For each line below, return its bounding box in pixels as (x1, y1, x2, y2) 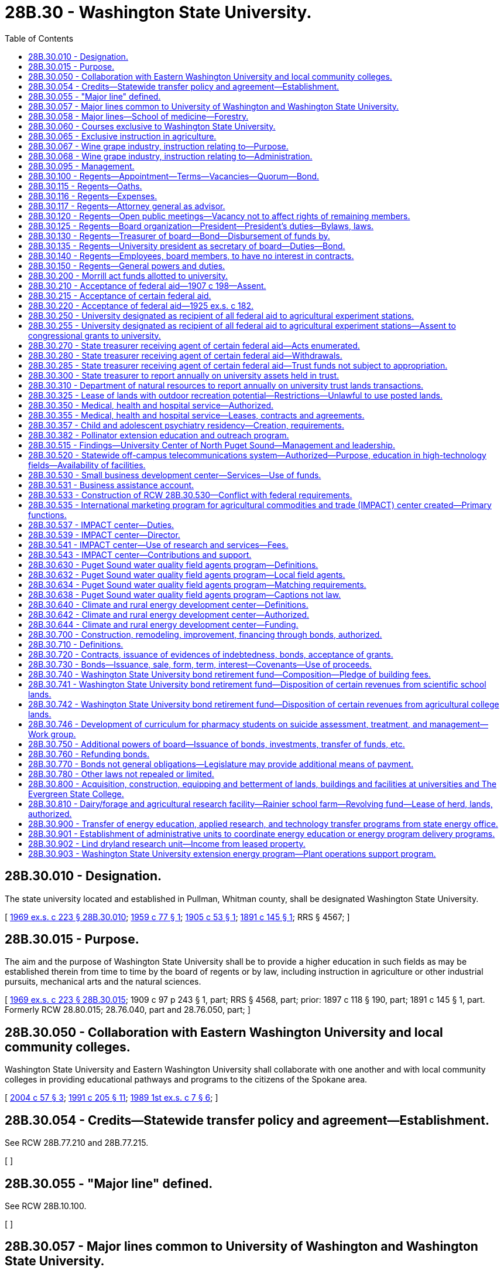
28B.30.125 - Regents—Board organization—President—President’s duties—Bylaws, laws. (28, 220, 374, 231)
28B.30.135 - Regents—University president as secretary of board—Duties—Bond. (28, 240, 345, 251)
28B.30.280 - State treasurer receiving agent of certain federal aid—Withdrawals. (28, 350, 342, 360)
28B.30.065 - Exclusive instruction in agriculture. (28, 131, 217, 141)
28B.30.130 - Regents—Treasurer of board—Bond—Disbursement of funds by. (28, 230, 330, 241)
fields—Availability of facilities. (28, 459, 146, 470)
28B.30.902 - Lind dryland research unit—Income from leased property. (28, 838, 306, 849)
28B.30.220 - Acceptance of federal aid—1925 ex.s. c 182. (28, 300, 254, 311)
